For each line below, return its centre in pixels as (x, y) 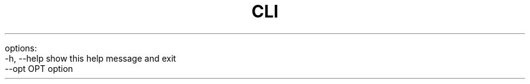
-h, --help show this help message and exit (90, 58)
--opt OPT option (39, 68)
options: (21, 48)
